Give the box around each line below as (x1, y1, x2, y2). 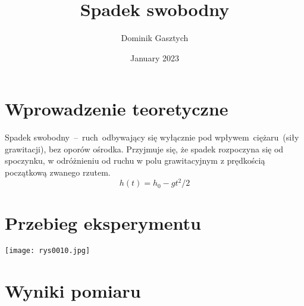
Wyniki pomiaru (5, 279, 141, 303)
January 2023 (130, 51, 179, 64)
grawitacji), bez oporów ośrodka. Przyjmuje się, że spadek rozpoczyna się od (5, 142, 284, 155)
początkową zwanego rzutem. (5, 166, 111, 179)
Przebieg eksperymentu (5, 211, 202, 235)
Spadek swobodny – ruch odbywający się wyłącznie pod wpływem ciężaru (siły (5, 131, 299, 143)
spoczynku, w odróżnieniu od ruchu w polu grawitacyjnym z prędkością (5, 154, 265, 167)
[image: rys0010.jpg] (5, 246, 90, 255)
